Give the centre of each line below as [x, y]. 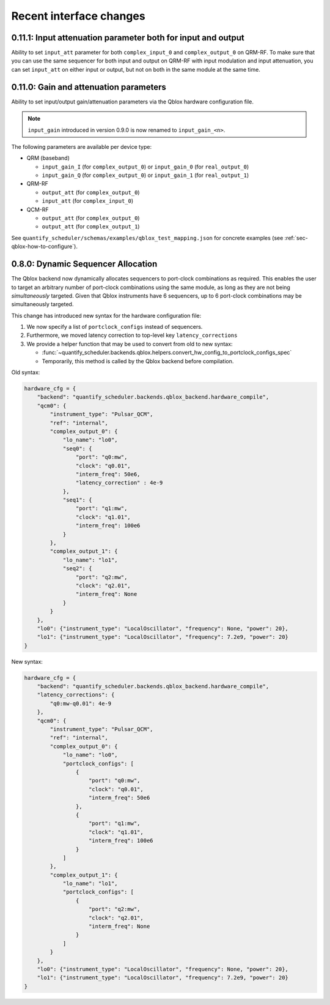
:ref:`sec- [296, 238]
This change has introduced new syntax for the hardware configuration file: [106, 315]
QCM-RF [38, 209]
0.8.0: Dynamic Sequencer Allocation [84, 264]
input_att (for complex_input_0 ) [88, 201]
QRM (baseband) [48, 158]
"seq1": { [77, 500]
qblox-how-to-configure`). [44, 247]
